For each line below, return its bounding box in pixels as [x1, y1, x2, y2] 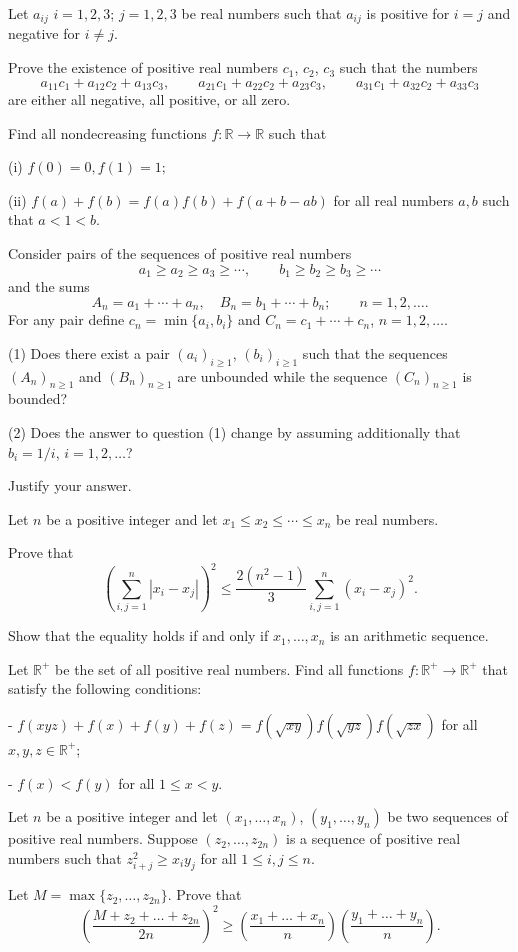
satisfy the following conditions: [8, 678, 202, 699]
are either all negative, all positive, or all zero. [8, 89, 291, 110]
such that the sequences [302, 342, 448, 363]
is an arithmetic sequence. [330, 625, 489, 646]
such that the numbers [339, 57, 478, 78]
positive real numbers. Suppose [8, 828, 198, 849]
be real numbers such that [181, 3, 342, 23]
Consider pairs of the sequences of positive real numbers [8, 243, 352, 264]
